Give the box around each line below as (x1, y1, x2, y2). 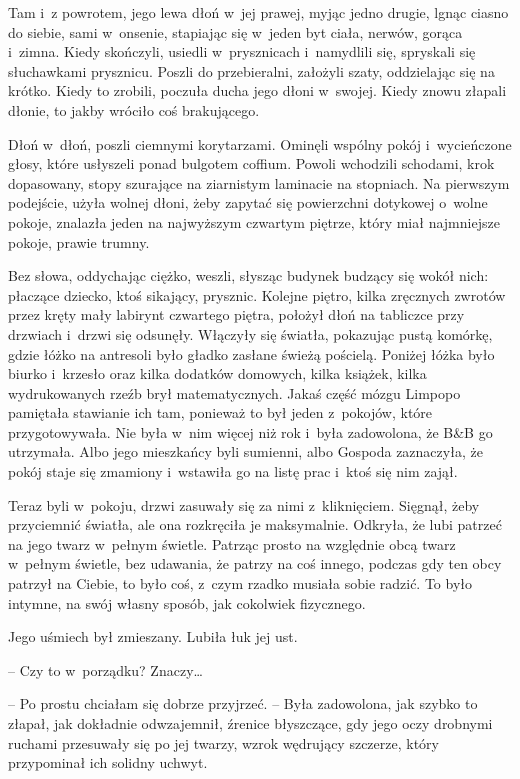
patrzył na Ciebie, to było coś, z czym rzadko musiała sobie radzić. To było (8, 573, 473, 594)
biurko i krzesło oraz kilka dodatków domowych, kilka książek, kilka (8, 363, 427, 384)
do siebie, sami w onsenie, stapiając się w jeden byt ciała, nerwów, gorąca (8, 21, 463, 42)
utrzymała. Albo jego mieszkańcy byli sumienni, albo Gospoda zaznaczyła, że (8, 441, 483, 462)
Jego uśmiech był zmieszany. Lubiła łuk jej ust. (8, 626, 298, 647)
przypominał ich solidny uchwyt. (8, 752, 208, 773)
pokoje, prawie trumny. (8, 231, 150, 252)
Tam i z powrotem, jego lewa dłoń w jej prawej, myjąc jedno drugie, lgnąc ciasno (8, 2, 509, 22)
